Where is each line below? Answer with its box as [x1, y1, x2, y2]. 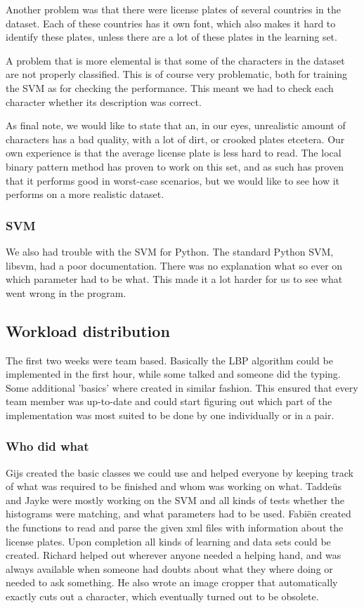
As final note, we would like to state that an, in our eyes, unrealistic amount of [6, 118, 346, 133]
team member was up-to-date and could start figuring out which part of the [6, 394, 332, 409]
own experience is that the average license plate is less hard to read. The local [6, 145, 342, 160]
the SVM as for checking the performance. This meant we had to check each [6, 80, 334, 95]
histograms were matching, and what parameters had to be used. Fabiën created [6, 506, 351, 521]
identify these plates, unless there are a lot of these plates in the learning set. [6, 29, 337, 44]
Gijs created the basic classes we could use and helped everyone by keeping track [6, 465, 353, 480]
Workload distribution [6, 319, 170, 341]
